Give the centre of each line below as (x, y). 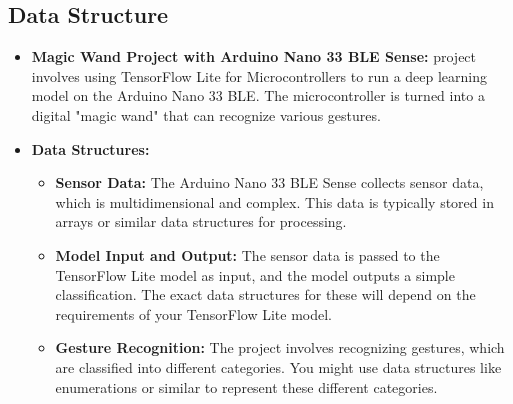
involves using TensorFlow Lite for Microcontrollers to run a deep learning (259, 75)
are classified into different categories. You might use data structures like (278, 366)
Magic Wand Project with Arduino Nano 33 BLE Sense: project (254, 56)
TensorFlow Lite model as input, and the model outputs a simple (255, 274)
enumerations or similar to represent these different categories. (246, 386)
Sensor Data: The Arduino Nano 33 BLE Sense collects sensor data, (269, 182)
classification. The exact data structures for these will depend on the (265, 294)
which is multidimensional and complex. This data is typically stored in (274, 201)
